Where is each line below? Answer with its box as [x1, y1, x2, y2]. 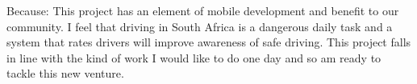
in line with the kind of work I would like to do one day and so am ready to [6, 49, 382, 66]
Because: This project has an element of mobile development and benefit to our [6, 2, 399, 18]
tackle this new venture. [6, 65, 124, 82]
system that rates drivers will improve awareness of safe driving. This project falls [6, 34, 411, 50]
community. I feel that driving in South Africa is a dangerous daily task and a [6, 18, 393, 34]
